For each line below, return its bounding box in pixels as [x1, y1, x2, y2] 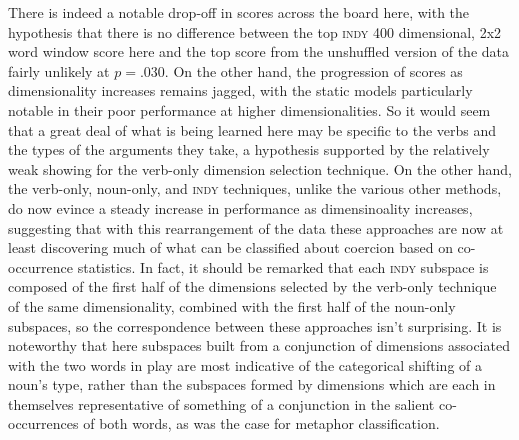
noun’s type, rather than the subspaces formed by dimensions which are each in [8, 374, 496, 395]
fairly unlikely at [8, 60, 110, 81]
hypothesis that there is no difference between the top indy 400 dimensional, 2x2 [8, 21, 502, 42]
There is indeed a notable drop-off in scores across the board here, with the [8, 2, 470, 22]
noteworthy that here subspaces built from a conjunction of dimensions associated [8, 335, 510, 356]
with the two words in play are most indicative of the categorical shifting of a [8, 354, 482, 375]
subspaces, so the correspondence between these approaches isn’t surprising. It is [8, 315, 502, 336]
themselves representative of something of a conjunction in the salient [8, 393, 435, 414]
